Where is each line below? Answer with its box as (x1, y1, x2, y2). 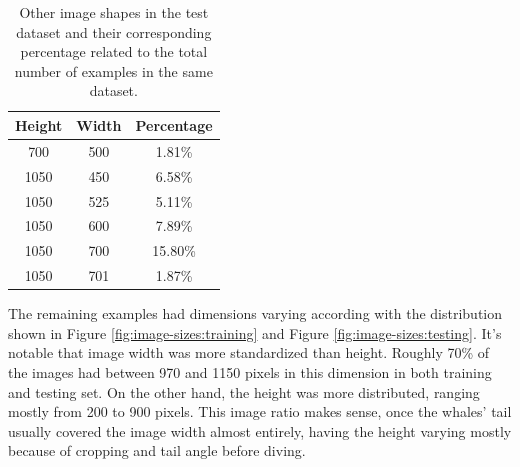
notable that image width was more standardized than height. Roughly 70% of (8, 342, 490, 363)
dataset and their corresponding (16, 21, 212, 42)
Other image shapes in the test (19, 2, 209, 22)
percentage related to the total (20, 41, 208, 62)
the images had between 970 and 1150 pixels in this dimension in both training (8, 361, 492, 382)
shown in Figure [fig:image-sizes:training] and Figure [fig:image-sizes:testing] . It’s (8, 322, 502, 343)
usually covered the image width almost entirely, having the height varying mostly (8, 420, 512, 441)
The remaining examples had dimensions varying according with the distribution (8, 303, 503, 324)
